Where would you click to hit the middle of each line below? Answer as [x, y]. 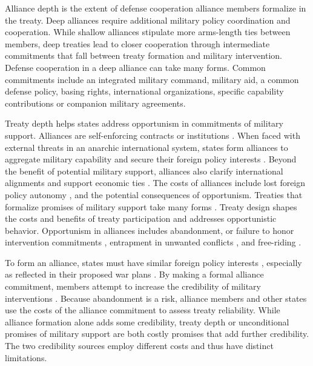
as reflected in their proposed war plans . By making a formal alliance [134, 274]
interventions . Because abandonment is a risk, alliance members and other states [156, 298]
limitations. [26, 357]
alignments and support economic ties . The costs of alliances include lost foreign [155, 183]
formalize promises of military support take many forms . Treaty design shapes [151, 206]
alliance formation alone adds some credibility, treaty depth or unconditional [147, 321]
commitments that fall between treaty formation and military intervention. [143, 55]
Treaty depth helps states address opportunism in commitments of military [144, 123]
